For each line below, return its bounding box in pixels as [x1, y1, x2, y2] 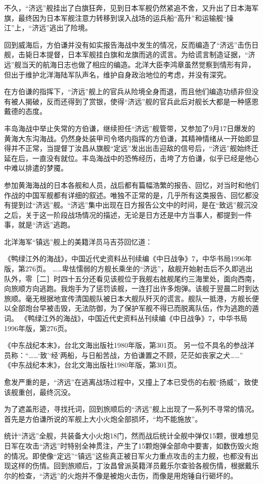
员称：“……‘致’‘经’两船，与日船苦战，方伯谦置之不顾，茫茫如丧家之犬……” [4, 349, 243, 360]
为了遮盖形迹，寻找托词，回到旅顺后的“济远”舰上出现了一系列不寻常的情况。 [4, 404, 259, 414]
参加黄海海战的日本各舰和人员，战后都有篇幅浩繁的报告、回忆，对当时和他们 [4, 179, 259, 190]
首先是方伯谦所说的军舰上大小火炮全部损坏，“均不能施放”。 [4, 413, 202, 424]
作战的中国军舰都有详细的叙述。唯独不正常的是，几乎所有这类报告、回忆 [4, 189, 245, 200]
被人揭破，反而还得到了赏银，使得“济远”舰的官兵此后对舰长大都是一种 [11, 96, 245, 106]
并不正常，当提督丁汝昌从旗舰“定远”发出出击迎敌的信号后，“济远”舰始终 [11, 143, 251, 153]
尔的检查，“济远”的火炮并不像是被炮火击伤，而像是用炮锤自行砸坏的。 [4, 470, 238, 480]
